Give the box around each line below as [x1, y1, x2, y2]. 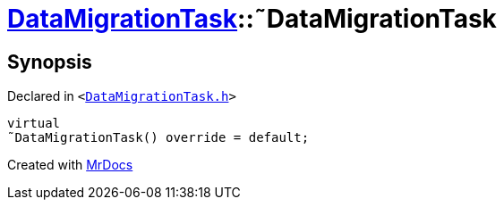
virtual [7, 116, 61, 131]
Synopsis [7, 50, 92, 73]
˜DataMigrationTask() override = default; [7, 130, 310, 145]
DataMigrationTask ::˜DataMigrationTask [7, 4, 497, 34]
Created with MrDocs [7, 157, 133, 173]
